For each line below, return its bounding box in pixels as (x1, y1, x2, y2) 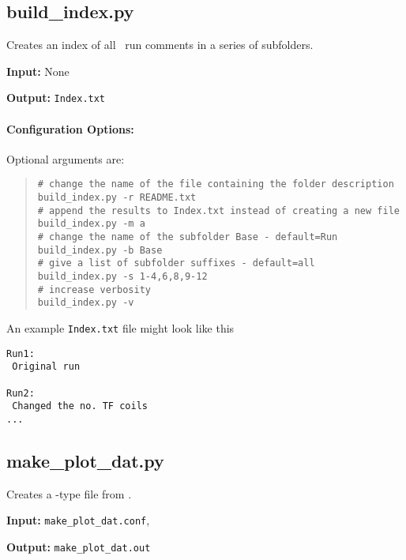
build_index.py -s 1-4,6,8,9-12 (37, 271, 208, 283)
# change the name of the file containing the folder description (37, 179, 394, 190)
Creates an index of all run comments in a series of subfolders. (6, 36, 314, 53)
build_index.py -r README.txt (37, 192, 197, 204)
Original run (12, 361, 81, 373)
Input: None (6, 62, 70, 79)
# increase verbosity (37, 284, 151, 295)
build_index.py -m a (37, 218, 145, 230)
